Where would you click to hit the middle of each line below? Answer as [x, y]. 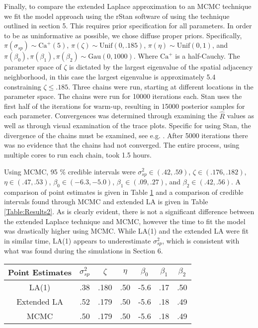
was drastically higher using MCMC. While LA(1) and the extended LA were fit [126, 231]
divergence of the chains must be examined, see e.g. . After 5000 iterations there [126, 135]
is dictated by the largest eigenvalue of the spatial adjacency [161, 67]
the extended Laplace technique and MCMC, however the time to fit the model [125, 221]
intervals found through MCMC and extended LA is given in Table [106, 202]
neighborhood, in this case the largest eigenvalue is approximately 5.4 [110, 76]
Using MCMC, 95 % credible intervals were [70, 171]
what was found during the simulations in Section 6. [84, 251]
